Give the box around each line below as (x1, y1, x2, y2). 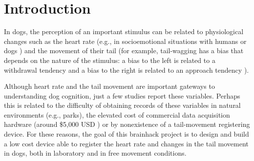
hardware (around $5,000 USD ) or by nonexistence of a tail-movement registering (4, 119, 250, 129)
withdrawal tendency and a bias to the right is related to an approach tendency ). (4, 64, 249, 75)
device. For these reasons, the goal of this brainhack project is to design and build (4, 129, 249, 139)
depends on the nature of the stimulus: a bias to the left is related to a (4, 55, 215, 65)
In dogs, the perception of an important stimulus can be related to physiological (4, 26, 244, 37)
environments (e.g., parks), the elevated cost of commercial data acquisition (4, 109, 230, 120)
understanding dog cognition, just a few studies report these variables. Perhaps (4, 90, 240, 101)
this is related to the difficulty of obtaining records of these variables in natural (4, 100, 241, 110)
